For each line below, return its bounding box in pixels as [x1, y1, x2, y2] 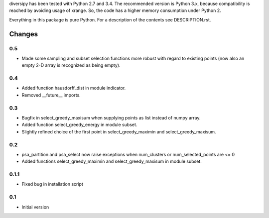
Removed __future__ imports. [21, 92, 81, 98]
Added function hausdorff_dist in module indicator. [21, 85, 126, 91]
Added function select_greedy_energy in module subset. [21, 122, 137, 128]
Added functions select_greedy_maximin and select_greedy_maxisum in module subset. [21, 158, 202, 164]
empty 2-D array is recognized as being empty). [21, 62, 121, 68]
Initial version [21, 204, 49, 210]
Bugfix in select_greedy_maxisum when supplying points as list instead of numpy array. [21, 115, 201, 120]
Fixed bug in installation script [21, 181, 83, 187]
